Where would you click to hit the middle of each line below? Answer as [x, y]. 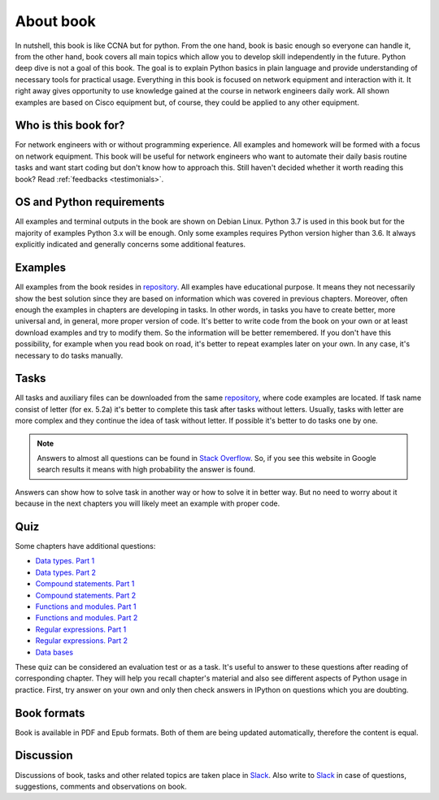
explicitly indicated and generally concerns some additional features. [130, 245]
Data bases [54, 652]
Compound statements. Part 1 [85, 584]
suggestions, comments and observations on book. [101, 786]
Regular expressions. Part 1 [81, 629]
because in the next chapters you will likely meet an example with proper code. [148, 503]
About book [56, 21]
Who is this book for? [70, 126]
